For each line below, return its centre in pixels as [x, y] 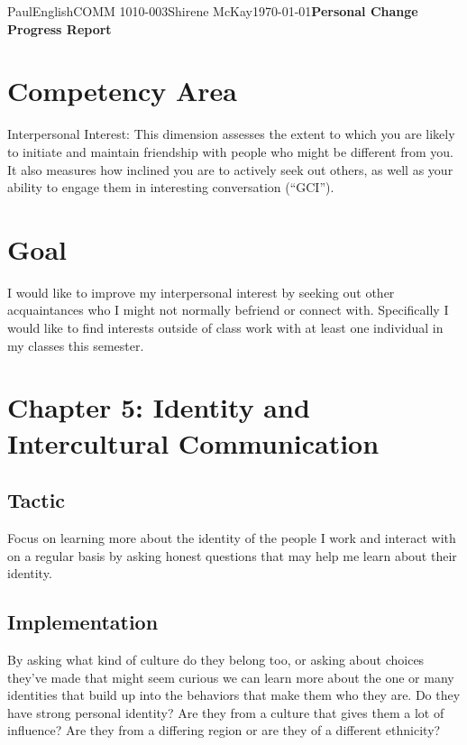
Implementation [83, 622]
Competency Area [122, 91]
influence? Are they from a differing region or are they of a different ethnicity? [224, 730]
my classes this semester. [76, 345]
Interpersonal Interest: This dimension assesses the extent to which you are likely [231, 134]
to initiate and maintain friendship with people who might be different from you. [230, 151]
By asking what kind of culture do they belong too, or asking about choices [216, 659]
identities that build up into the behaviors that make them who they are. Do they [234, 695]
